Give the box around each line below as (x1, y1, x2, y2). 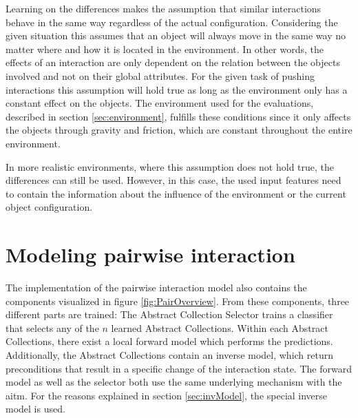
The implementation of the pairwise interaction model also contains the (6, 280, 307, 295)
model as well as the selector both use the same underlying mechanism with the (6, 375, 342, 389)
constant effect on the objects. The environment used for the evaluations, (6, 96, 314, 110)
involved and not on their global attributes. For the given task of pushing (6, 68, 315, 83)
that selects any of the (6, 320, 99, 335)
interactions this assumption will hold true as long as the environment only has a (6, 82, 348, 96)
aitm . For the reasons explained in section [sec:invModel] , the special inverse (6, 388, 328, 402)
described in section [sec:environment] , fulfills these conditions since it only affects (6, 109, 351, 123)
